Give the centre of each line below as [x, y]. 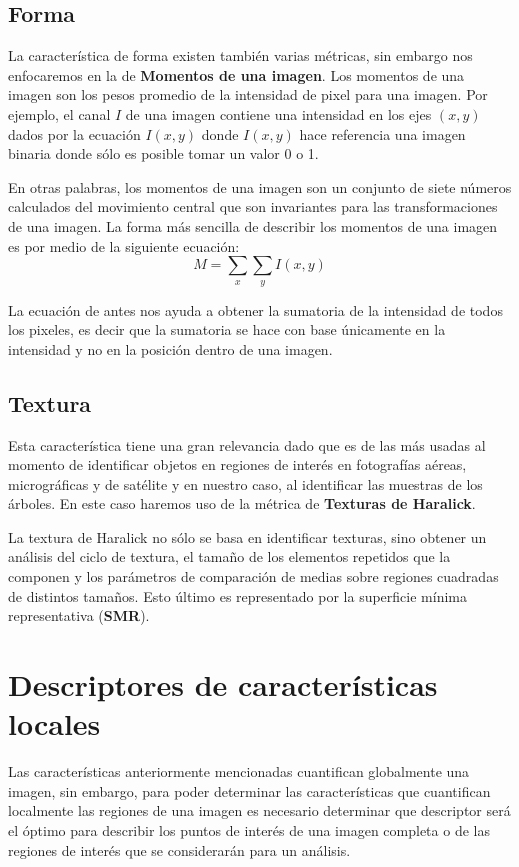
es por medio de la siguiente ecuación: [124, 245]
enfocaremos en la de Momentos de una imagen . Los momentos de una [236, 74]
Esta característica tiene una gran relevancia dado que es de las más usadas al [247, 444]
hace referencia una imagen [382, 133]
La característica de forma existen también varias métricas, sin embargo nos [240, 55]
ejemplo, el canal [59, 113]
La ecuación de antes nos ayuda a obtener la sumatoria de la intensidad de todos [255, 309]
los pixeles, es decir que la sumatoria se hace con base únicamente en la [227, 329]
